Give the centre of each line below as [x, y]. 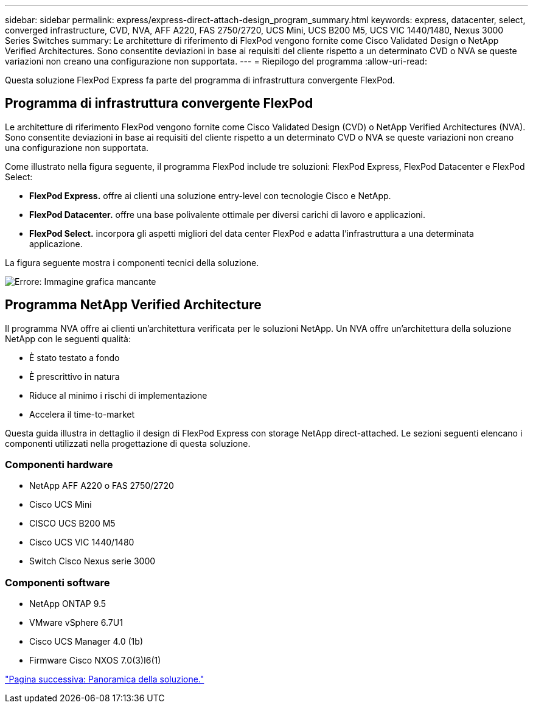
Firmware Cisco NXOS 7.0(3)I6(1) [95, 661]
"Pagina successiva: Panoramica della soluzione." [105, 679]
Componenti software [57, 582]
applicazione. [56, 244]
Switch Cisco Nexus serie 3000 [92, 561]
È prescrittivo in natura [75, 376]
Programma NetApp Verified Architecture [133, 305]
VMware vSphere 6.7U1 [76, 623]
